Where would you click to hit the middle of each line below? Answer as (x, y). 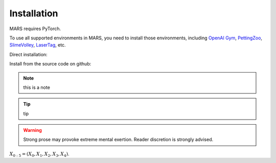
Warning (32, 130)
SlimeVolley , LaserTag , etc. (38, 45)
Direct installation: (29, 54)
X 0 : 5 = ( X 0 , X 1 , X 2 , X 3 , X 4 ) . (39, 154)
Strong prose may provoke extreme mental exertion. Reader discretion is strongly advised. (118, 139)
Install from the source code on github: (50, 64)
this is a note (37, 87)
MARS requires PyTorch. (35, 29)
